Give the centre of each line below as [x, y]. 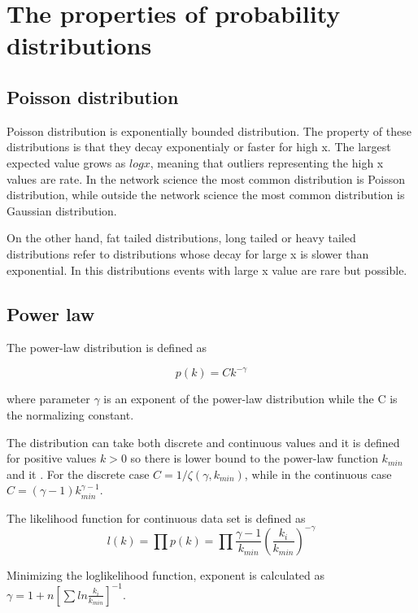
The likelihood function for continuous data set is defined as [156, 517]
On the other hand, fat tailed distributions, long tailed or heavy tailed [181, 238]
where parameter [48, 399]
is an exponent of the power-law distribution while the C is [250, 399]
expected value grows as [66, 162]
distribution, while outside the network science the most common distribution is [206, 195]
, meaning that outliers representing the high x [267, 162]
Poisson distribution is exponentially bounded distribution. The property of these [209, 130]
